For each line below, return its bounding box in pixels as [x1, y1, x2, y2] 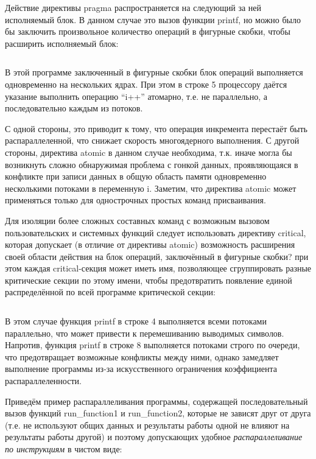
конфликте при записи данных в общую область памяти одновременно [5, 170, 267, 183]
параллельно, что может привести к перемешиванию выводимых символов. [5, 326, 284, 339]
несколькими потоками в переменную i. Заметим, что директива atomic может [5, 181, 297, 194]
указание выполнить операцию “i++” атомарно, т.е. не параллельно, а [5, 89, 267, 102]
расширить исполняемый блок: [5, 37, 119, 49]
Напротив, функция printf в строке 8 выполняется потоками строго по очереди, [5, 338, 300, 351]
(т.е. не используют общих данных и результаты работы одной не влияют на [5, 418, 290, 431]
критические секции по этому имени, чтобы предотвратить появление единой [5, 273, 292, 286]
